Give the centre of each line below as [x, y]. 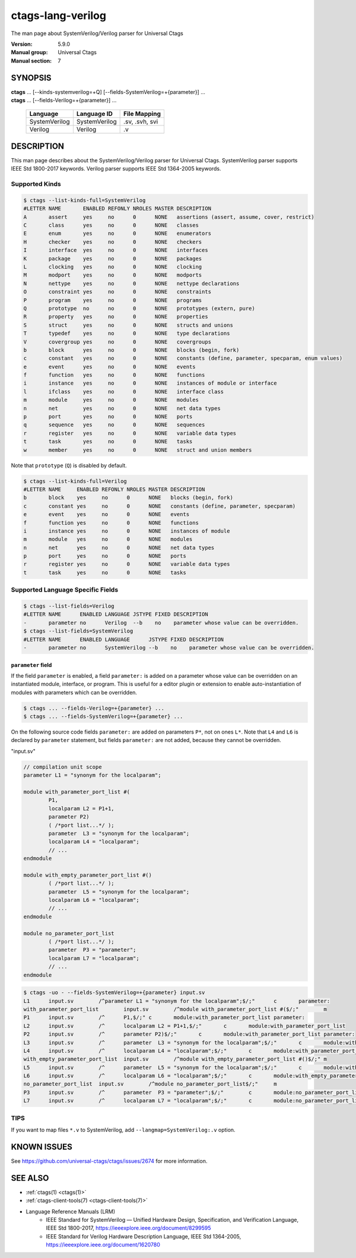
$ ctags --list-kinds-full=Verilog [75, 481]
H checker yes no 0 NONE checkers [113, 242]
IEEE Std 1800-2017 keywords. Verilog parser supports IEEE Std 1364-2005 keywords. [116, 169]
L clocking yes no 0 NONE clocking [113, 267]
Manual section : [31, 61]
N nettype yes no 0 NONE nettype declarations [131, 283]
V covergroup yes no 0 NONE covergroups [117, 342]
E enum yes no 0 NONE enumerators [117, 234]
